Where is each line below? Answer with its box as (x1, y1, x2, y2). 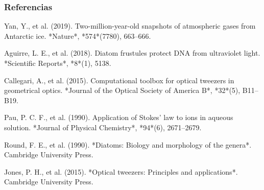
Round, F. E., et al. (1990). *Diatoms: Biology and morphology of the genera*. (4, 139, 252, 150)
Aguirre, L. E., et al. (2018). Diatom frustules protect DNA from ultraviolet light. (4, 47, 260, 58)
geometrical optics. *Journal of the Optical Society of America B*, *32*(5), (4, 85, 241, 96)
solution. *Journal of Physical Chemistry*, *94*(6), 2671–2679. (4, 122, 202, 132)
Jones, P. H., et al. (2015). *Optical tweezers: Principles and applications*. (4, 166, 238, 177)
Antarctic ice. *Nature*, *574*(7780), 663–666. (4, 30, 151, 41)
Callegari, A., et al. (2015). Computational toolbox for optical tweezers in (4, 75, 234, 85)
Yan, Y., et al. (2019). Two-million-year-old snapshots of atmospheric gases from (4, 20, 256, 31)
